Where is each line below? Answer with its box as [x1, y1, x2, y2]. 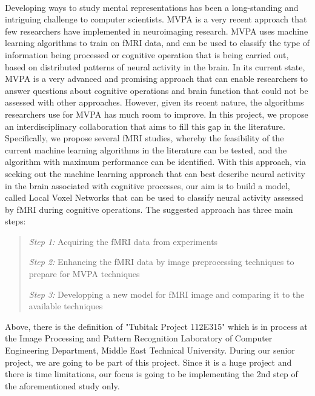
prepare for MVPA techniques [28, 267, 140, 280]
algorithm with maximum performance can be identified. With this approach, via [5, 155, 306, 168]
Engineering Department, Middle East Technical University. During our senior [5, 344, 295, 357]
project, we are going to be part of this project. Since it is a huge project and [5, 355, 292, 368]
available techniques [28, 300, 103, 312]
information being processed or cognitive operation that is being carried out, [5, 48, 289, 61]
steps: [5, 215, 26, 227]
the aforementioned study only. [5, 379, 120, 392]
